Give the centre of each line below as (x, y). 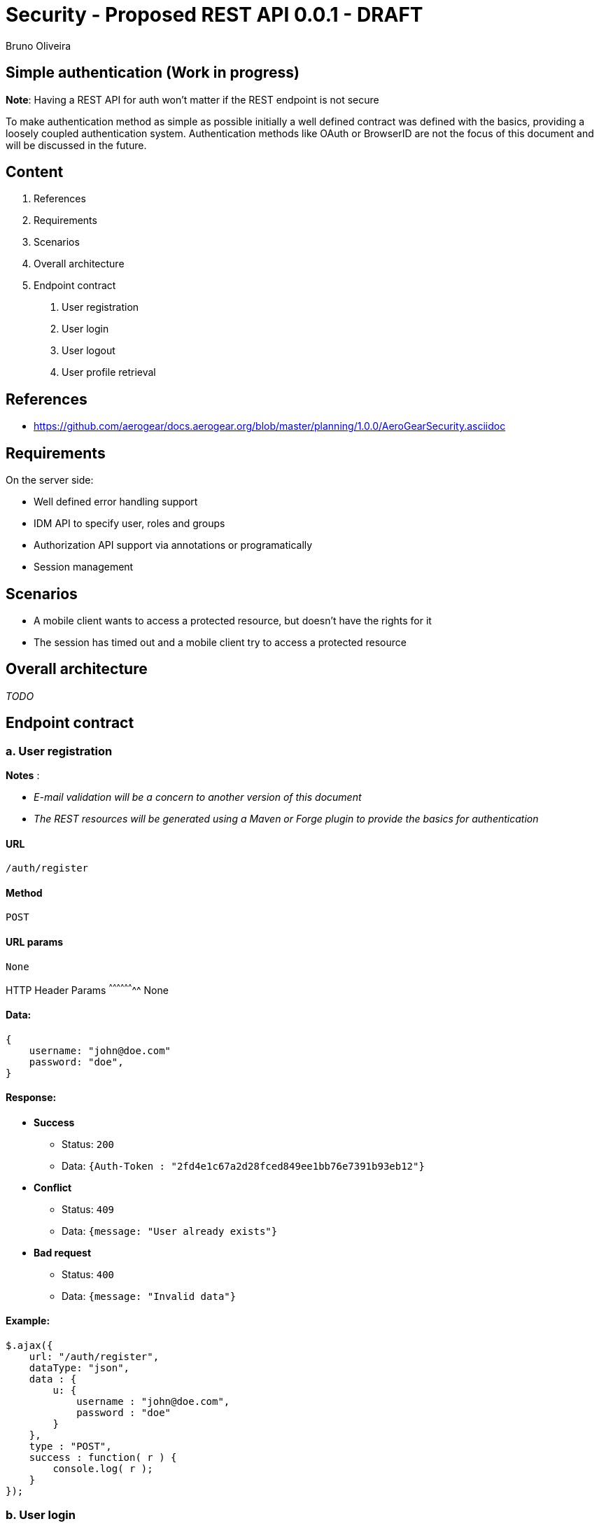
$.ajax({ (29, 1345)
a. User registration (59, 751)
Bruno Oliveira (38, 45)
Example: (28, 1321)
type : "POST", (70, 1446)
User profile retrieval (109, 372)
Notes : (23, 776)
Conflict (53, 1187)
